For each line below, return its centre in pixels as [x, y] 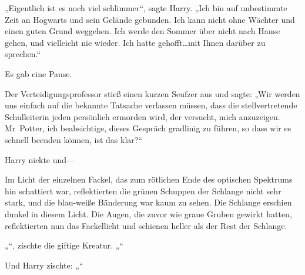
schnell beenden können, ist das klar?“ [73, 139]
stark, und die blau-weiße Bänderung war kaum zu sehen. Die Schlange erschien [148, 202]
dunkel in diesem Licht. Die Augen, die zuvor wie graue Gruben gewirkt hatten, [148, 213]
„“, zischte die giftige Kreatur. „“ [64, 245]
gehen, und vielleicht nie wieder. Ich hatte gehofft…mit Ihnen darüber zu [135, 42]
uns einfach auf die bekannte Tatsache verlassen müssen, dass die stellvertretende [151, 105]
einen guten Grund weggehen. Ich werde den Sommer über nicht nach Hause [143, 31]
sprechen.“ [23, 54]
